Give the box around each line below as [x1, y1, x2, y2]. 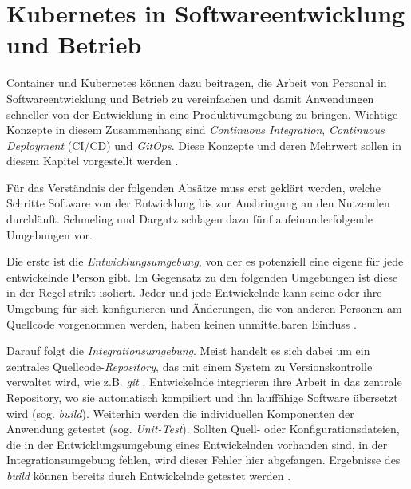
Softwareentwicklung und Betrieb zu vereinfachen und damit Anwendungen [6, 89, 374, 106]
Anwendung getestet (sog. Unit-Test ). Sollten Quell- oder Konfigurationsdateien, [6, 420, 400, 437]
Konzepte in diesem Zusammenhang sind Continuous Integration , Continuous [6, 121, 385, 138]
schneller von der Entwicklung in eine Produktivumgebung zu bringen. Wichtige [6, 105, 398, 122]
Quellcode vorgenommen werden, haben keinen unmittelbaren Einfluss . [6, 315, 357, 332]
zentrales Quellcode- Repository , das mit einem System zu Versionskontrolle [6, 357, 373, 374]
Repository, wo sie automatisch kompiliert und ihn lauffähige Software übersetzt [6, 389, 398, 405]
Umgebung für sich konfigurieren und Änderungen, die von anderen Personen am [6, 300, 402, 317]
